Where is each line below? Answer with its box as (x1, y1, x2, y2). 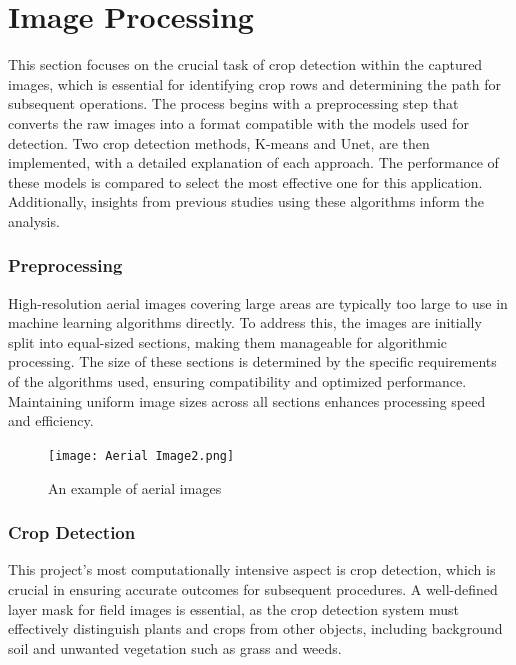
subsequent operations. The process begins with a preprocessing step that (8, 93, 459, 114)
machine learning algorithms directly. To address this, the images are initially (8, 312, 482, 333)
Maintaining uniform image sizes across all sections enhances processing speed (8, 390, 486, 411)
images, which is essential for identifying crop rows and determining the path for (8, 73, 501, 94)
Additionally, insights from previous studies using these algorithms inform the (8, 191, 485, 212)
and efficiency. (8, 410, 94, 431)
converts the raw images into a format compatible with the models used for (8, 112, 469, 133)
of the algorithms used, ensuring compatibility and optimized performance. (8, 371, 467, 392)
